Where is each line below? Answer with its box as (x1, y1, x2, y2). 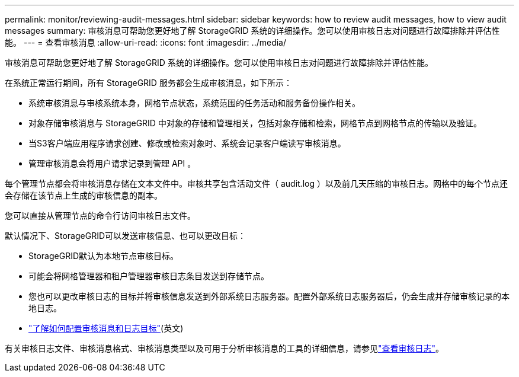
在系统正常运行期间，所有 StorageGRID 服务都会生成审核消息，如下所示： (5, 78, 292, 88)
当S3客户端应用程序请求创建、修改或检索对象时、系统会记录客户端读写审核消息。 (28, 138, 346, 148)
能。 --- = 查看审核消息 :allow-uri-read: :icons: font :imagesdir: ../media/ (5, 37, 287, 47)
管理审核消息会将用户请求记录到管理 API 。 (28, 158, 196, 168)
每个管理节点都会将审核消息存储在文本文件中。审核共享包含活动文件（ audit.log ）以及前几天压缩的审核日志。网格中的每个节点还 (5, 178, 508, 188)
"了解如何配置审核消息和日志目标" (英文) (28, 323, 184, 333)
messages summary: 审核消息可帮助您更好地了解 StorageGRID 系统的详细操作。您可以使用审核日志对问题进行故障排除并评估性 (5, 25, 500, 36)
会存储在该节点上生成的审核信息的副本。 (5, 190, 162, 200)
